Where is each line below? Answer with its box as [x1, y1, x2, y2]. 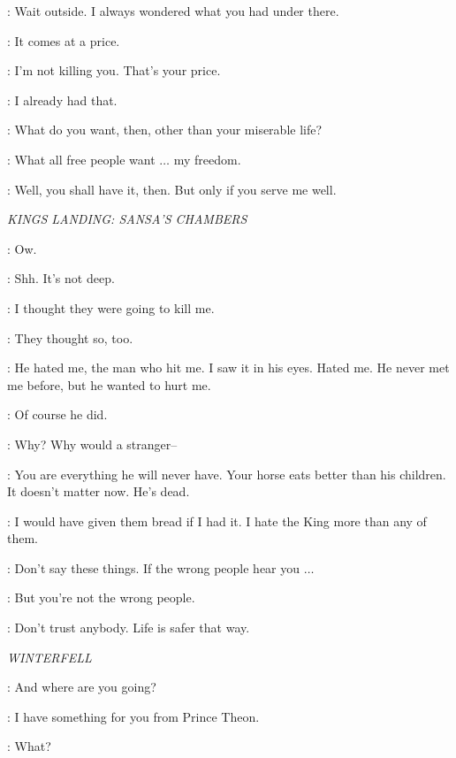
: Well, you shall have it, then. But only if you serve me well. [7, 180, 337, 198]
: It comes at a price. [7, 31, 120, 50]
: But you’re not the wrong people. [7, 588, 195, 607]
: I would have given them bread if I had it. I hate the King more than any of [7, 511, 427, 530]
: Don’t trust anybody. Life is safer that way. [7, 618, 250, 637]
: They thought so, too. [7, 328, 133, 347]
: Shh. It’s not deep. [7, 269, 115, 287]
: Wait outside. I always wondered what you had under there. [7, 2, 339, 19]
